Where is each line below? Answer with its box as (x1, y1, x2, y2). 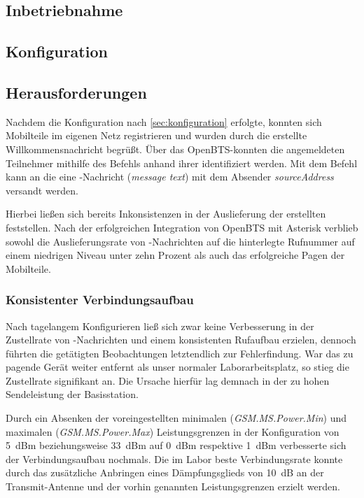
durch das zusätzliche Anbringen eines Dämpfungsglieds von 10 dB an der (6, 465, 324, 480)
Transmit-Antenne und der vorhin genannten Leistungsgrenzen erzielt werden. (6, 479, 340, 494)
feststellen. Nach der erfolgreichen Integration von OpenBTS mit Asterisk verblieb (6, 220, 358, 234)
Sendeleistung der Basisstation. (6, 387, 139, 401)
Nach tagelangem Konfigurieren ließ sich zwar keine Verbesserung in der (6, 318, 314, 333)
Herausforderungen (6, 81, 147, 103)
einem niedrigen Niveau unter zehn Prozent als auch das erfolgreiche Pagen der (6, 248, 345, 262)
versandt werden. (6, 183, 78, 197)
